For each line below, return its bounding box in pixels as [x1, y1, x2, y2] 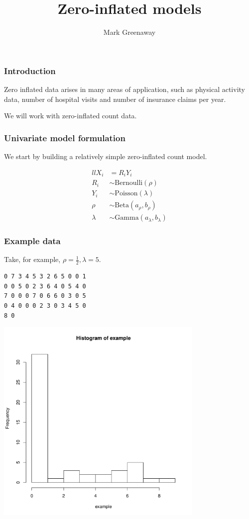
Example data [4, 235, 61, 247]
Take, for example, [4, 254, 61, 264]
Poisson [115, 190, 138, 197]
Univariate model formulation [4, 131, 125, 144]
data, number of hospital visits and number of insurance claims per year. [4, 93, 226, 104]
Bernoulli [115, 179, 143, 187]
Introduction [4, 64, 56, 77]
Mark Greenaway [103, 27, 156, 37]
